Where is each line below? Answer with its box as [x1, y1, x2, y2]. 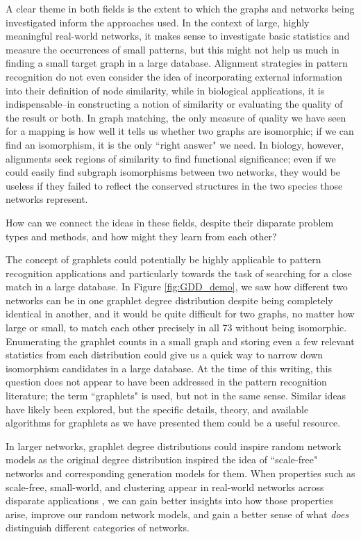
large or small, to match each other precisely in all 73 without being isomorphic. [6, 320, 347, 335]
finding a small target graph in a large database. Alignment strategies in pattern [6, 56, 348, 70]
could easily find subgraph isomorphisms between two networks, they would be [6, 165, 341, 179]
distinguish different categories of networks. [6, 520, 190, 535]
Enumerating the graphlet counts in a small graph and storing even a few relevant [6, 333, 355, 348]
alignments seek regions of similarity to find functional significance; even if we [6, 151, 336, 165]
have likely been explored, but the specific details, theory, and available [6, 401, 309, 416]
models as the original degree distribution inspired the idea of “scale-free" [6, 452, 318, 467]
